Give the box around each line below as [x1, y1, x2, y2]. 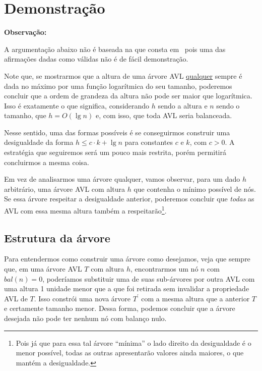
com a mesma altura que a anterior [141, 293, 250, 303]
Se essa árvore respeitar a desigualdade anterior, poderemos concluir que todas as [4, 193, 254, 204]
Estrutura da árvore [4, 230, 110, 245]
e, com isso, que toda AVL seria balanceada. [95, 110, 232, 121]
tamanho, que [4, 110, 46, 121]
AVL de [4, 293, 28, 303]
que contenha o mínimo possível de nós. [134, 183, 256, 194]
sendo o [216, 100, 240, 111]
